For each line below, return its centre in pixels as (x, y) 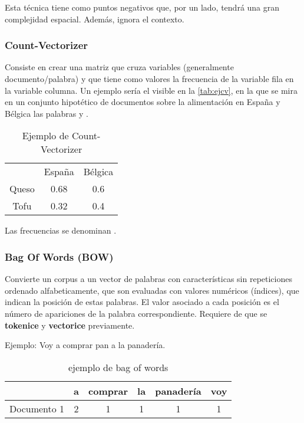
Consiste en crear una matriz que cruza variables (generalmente (119, 67)
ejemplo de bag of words (118, 367)
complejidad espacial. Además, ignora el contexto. (95, 19)
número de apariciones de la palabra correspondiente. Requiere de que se (136, 313)
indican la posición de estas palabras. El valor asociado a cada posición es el (142, 302)
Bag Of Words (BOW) (59, 256)
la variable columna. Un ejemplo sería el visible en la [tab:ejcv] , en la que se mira (151, 90)
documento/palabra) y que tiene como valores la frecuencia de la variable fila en (149, 78)
